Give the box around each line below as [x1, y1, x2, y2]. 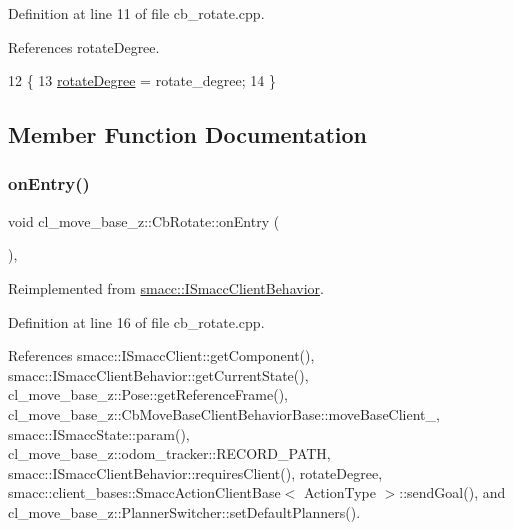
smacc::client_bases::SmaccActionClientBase [8, 482, 281, 503]
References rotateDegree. [8, 36, 160, 57]
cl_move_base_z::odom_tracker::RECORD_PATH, [8, 443, 331, 464]
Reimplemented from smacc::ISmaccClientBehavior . [8, 277, 324, 298]
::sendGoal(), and [399, 482, 506, 503]
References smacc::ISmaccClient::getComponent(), [8, 345, 315, 366]
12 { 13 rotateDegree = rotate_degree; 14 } [8, 70, 276, 91]
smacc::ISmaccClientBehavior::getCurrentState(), [8, 364, 309, 385]
